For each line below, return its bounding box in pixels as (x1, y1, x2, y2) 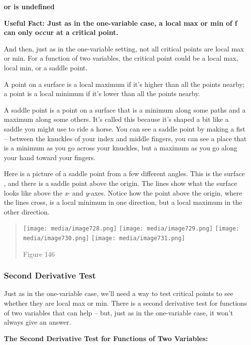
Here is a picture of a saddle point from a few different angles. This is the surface (4, 168, 245, 179)
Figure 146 (23, 248, 55, 259)
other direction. (4, 206, 50, 216)
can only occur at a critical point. (4, 27, 118, 37)
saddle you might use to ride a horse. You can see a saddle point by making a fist (4, 123, 246, 133)
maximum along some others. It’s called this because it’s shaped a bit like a (4, 114, 229, 124)
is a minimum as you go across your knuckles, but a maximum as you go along (4, 143, 237, 153)
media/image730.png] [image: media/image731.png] (23, 234, 185, 242)
